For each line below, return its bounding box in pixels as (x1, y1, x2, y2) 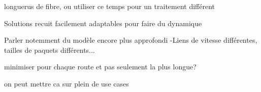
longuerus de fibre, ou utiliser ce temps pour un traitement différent (4, 1, 215, 11)
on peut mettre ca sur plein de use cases (4, 78, 129, 88)
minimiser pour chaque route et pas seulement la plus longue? (4, 61, 197, 72)
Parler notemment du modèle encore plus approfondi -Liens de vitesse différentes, (4, 35, 257, 45)
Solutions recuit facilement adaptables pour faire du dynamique (4, 18, 202, 28)
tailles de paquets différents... (4, 44, 95, 55)
